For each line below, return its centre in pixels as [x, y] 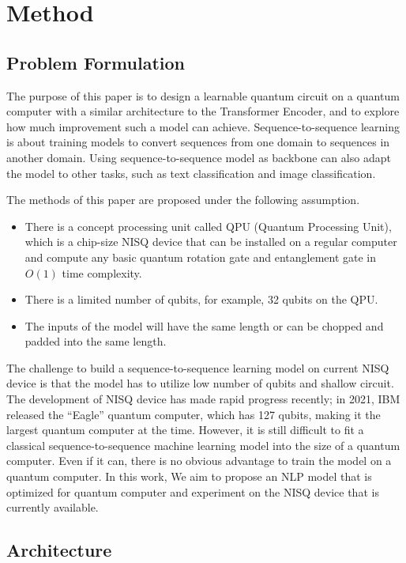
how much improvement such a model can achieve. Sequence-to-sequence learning [203, 126]
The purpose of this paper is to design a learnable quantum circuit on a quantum [203, 95]
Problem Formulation [96, 62]
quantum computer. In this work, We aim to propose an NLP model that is [189, 476]
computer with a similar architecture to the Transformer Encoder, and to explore [203, 111]
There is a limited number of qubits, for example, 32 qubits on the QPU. [201, 299]
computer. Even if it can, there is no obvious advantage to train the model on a [199, 461]
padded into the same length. [96, 341]
